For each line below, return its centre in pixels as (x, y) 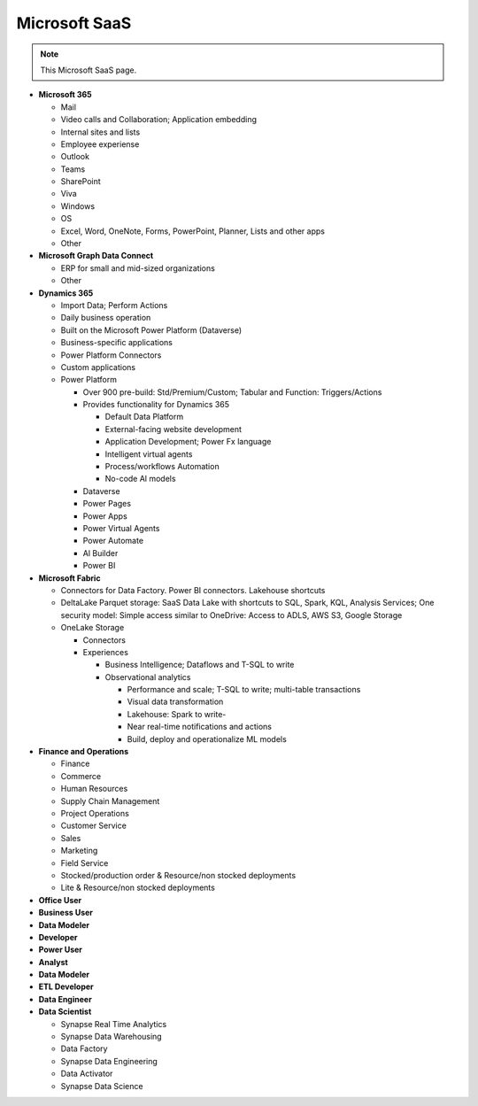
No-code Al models (140, 479)
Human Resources (94, 789)
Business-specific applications (116, 343)
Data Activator (87, 1074)
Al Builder (100, 553)
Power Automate (113, 541)
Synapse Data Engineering (109, 1061)
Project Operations (95, 813)
